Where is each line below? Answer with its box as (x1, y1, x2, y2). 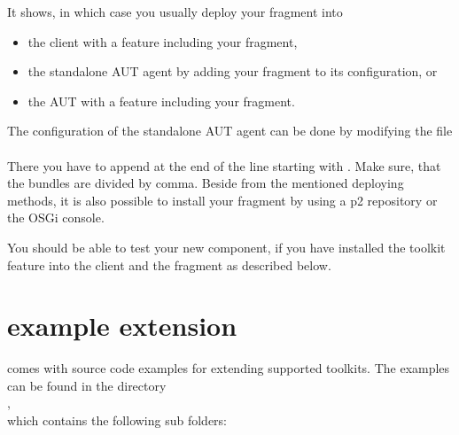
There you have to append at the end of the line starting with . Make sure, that (7, 156, 441, 175)
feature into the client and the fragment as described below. (7, 255, 331, 274)
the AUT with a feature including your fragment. (27, 91, 295, 110)
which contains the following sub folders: (7, 411, 228, 430)
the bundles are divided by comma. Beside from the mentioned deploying (7, 174, 404, 192)
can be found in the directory (7, 376, 167, 394)
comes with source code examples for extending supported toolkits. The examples (7, 359, 450, 377)
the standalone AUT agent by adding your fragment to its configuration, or (27, 62, 438, 81)
